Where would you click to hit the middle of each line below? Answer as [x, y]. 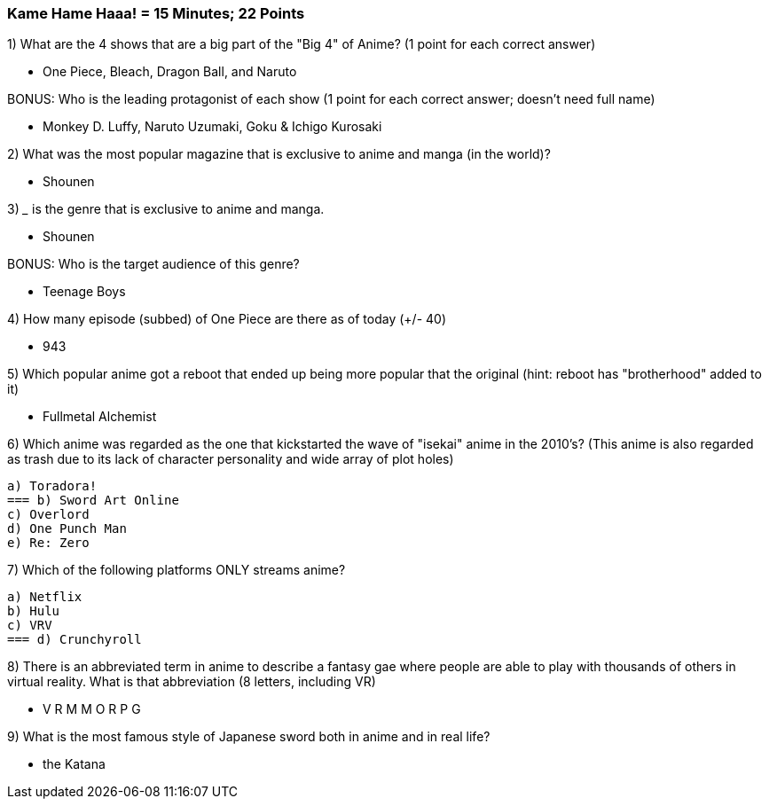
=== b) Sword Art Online [93, 501]
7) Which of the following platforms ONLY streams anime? [177, 570]
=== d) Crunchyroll [75, 640]
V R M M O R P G [92, 709]
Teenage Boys [84, 292]
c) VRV [30, 626]
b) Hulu [34, 611]
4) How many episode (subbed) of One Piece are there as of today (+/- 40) [227, 319]
